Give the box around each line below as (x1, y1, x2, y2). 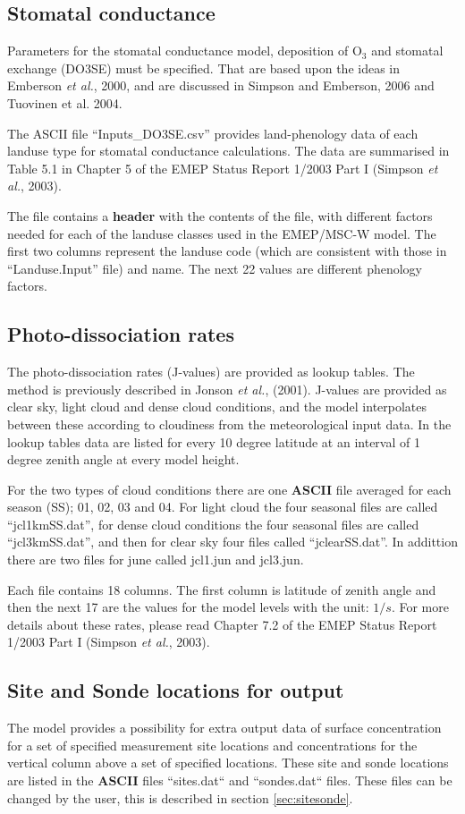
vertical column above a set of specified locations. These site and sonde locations (7, 753, 449, 772)
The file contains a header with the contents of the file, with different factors (7, 206, 433, 225)
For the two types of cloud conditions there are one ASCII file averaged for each (7, 479, 452, 498)
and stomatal (371, 41, 444, 60)
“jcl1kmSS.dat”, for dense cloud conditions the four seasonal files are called (7, 514, 419, 533)
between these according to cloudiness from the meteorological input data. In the (7, 414, 452, 433)
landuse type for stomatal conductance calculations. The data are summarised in (7, 141, 450, 160)
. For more (391, 598, 449, 616)
